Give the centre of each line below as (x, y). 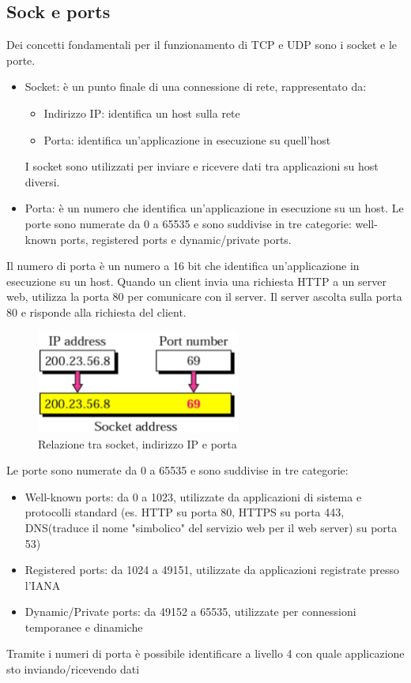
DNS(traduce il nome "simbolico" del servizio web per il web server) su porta (211, 527)
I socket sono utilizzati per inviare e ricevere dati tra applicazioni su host (202, 166)
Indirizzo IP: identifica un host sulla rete (142, 113)
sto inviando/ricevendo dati (73, 669)
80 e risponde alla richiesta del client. (96, 311)
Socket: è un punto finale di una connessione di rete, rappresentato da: (196, 86)
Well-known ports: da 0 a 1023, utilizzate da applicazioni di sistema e (193, 496)
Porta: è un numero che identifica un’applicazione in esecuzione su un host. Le (214, 208)
